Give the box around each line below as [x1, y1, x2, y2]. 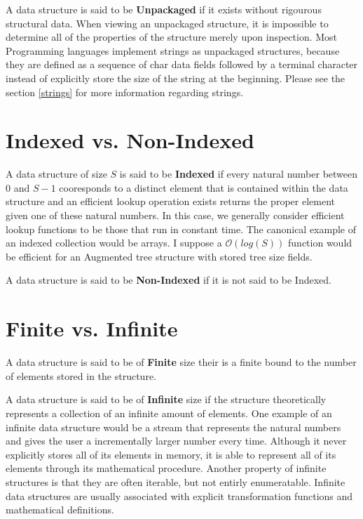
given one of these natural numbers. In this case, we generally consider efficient [6, 208, 345, 223]
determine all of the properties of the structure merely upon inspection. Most [6, 29, 338, 44]
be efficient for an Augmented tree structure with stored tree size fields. [6, 249, 313, 263]
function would [288, 235, 352, 250]
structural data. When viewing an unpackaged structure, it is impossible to [6, 15, 329, 30]
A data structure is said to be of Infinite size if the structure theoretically [6, 392, 327, 407]
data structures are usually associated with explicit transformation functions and [6, 488, 353, 503]
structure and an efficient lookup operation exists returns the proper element [6, 194, 335, 209]
